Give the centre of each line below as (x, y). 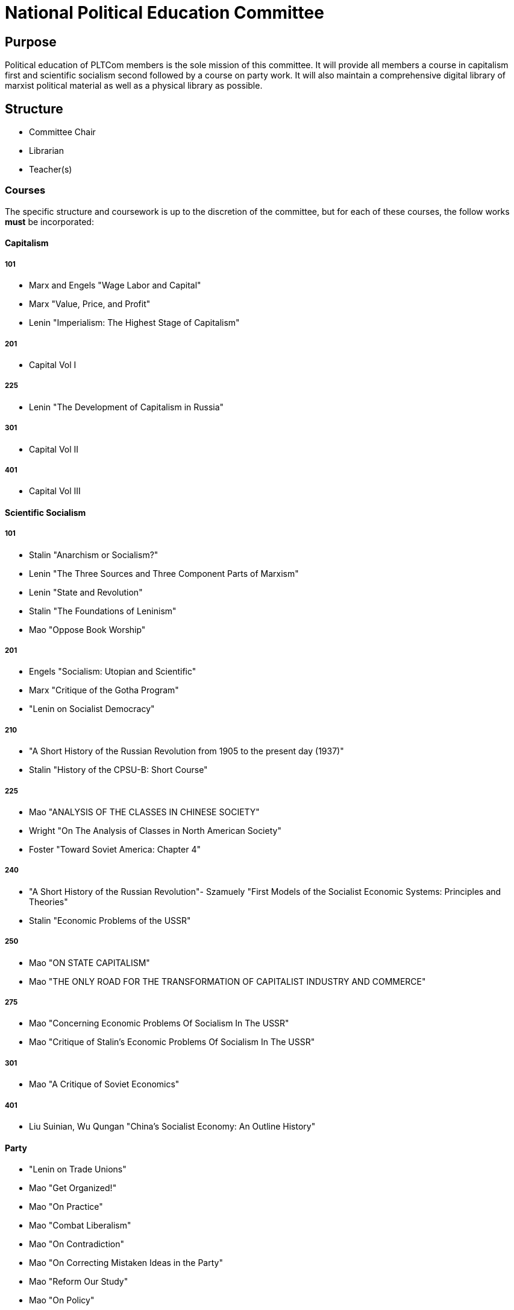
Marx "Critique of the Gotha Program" (104, 690)
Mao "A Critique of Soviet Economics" (104, 1084)
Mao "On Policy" (62, 1300)
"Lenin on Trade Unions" (78, 1169)
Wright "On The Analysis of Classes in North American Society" (155, 831)
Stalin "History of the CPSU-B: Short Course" (118, 770)
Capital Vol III (55, 491)
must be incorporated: (49, 221)
